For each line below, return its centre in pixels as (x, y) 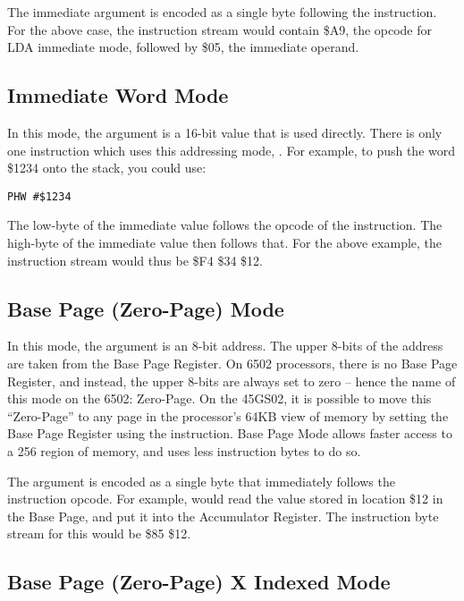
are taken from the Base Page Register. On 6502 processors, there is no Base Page (232, 363)
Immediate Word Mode (118, 95)
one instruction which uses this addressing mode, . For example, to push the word (232, 150)
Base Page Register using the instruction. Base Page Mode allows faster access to (230, 433)
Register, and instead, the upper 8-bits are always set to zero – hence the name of (232, 381)
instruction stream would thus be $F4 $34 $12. (135, 260)
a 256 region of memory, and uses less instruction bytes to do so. (184, 450)
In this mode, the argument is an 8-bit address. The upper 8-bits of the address (225, 346)
